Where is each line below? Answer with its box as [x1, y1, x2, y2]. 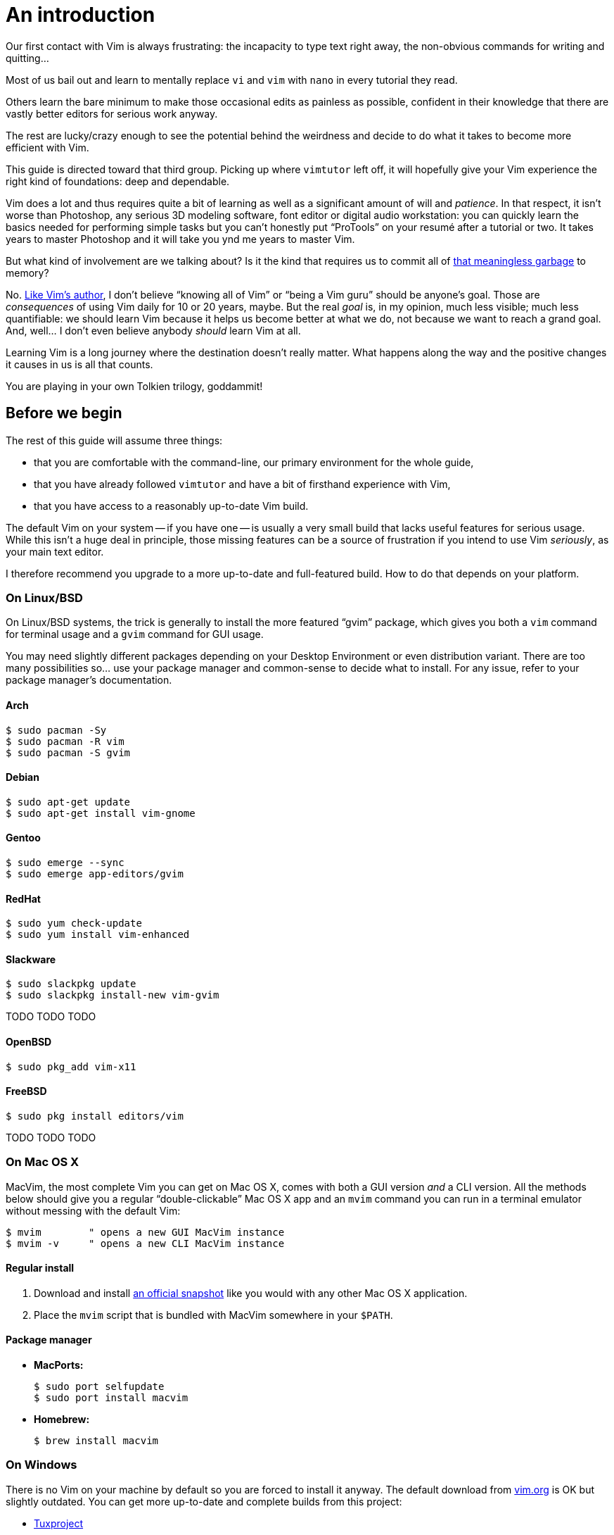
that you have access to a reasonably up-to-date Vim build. [34, 499, 309, 512]
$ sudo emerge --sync [6, 857, 124, 868]
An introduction [6, 3, 155, 27]
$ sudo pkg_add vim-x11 [6, 1060, 136, 1072]
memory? [6, 266, 49, 279]
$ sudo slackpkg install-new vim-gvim [6, 989, 219, 1001]
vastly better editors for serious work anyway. [6, 107, 218, 120]
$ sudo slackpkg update [6, 978, 136, 990]
